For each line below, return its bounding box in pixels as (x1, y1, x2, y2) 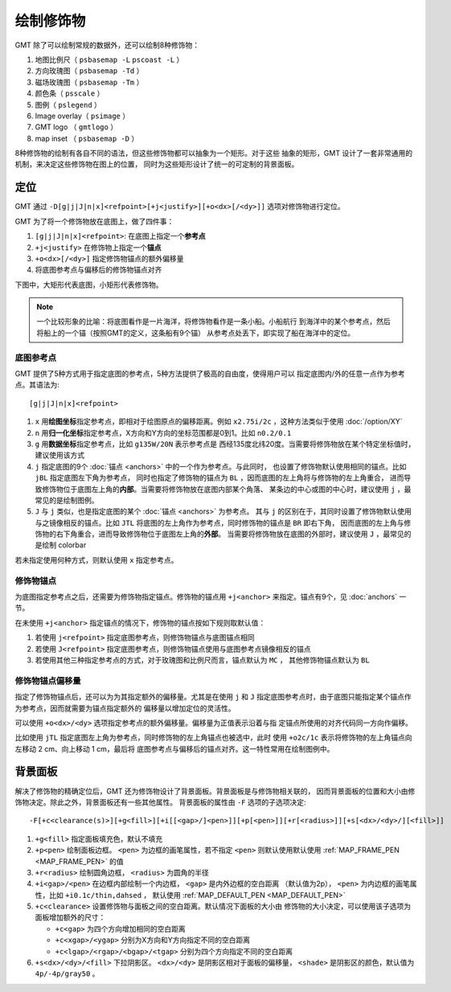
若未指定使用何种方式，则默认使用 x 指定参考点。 (14, 555, 178, 564)
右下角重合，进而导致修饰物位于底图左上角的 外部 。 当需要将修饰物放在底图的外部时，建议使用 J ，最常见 (55, 529, 405, 539)
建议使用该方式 (35, 450, 84, 460)
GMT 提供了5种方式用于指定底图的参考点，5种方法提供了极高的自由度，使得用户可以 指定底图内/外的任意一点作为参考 (14, 369, 405, 379)
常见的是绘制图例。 (35, 495, 99, 505)
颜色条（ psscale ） (35, 88, 105, 98)
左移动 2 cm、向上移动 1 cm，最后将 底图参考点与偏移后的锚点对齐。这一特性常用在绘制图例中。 (14, 744, 334, 753)
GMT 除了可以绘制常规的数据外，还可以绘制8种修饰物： (14, 40, 200, 50)
